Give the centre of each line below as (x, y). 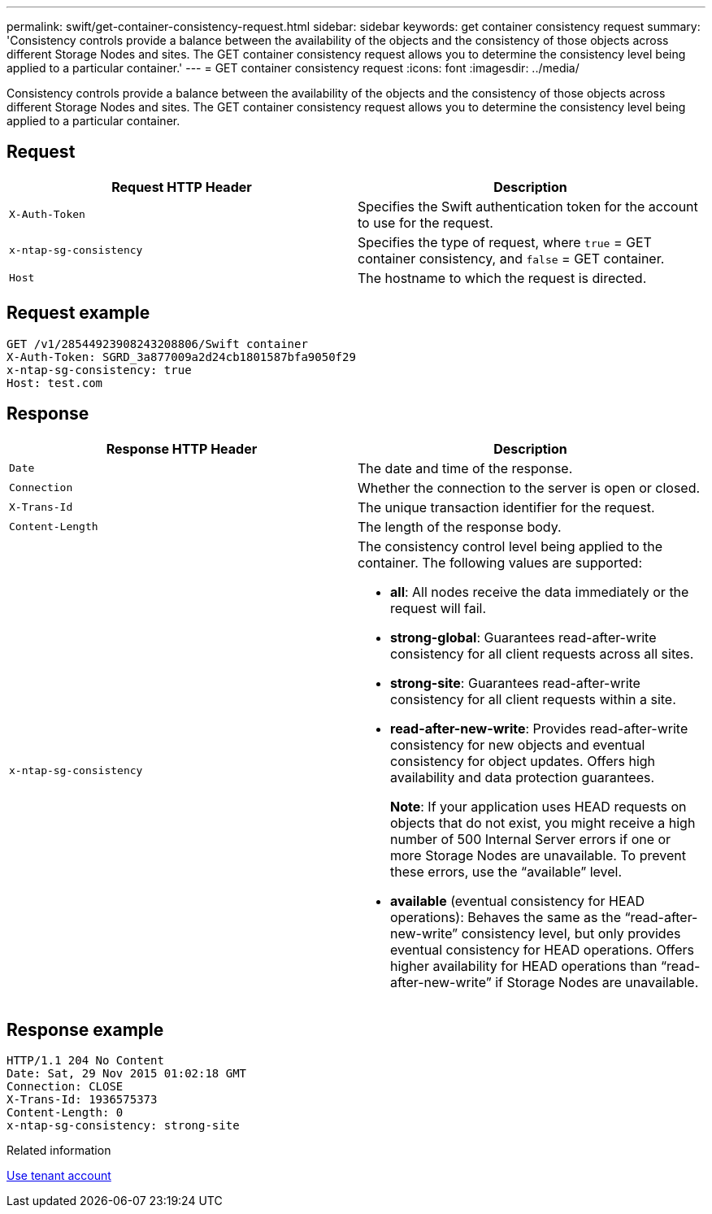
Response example (85, 1029)
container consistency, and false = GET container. (511, 258)
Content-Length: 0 (65, 1113)
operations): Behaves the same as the (506, 917)
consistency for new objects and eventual (518, 744)
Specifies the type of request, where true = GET (505, 242)
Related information (59, 1151)
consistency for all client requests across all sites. (542, 653)
